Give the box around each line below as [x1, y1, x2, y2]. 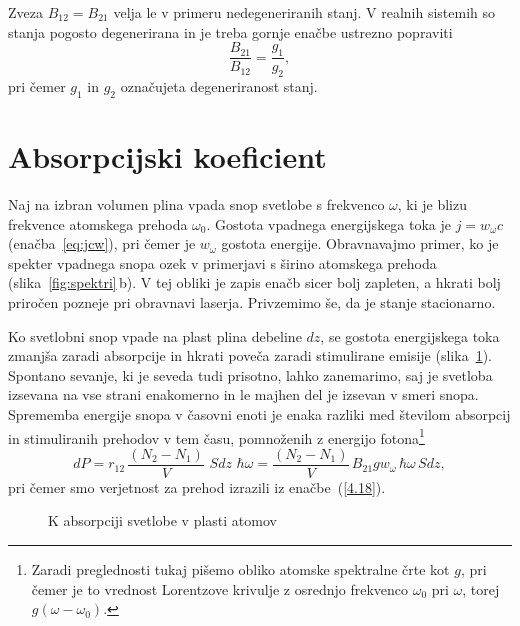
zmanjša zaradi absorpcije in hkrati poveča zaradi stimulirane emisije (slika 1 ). [8, 345, 492, 366]
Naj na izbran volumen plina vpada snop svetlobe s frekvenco [8, 193, 385, 214]
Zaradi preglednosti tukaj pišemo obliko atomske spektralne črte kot [31, 559, 450, 579]
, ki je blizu [397, 193, 468, 214]
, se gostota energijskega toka [320, 325, 500, 346]
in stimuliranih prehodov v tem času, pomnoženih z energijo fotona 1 [8, 424, 425, 448]
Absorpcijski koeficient [8, 136, 327, 177]
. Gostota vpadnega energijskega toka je [206, 213, 452, 234]
